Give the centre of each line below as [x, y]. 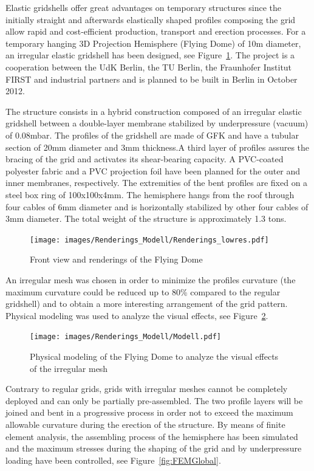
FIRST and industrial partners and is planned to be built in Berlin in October [152, 79]
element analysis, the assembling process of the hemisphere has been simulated [152, 436]
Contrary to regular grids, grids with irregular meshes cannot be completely [147, 389]
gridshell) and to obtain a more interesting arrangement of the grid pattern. [147, 304]
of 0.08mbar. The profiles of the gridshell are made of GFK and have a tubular [152, 135]
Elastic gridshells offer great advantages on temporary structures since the [144, 7]
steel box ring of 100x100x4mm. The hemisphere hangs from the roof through [150, 194]
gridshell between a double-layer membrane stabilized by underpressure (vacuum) [157, 123]
